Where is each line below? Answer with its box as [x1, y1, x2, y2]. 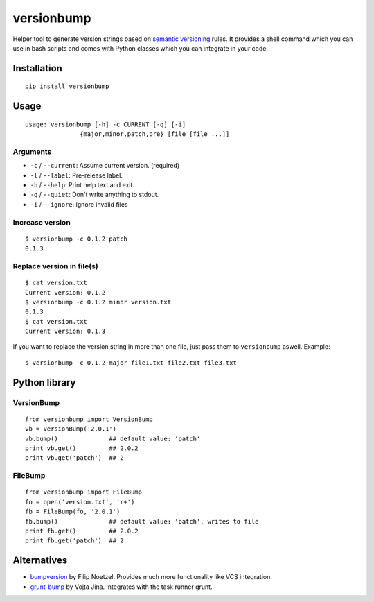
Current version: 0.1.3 [25, 327, 106, 336]
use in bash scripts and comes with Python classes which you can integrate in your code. [12, 44, 269, 52]
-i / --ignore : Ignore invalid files [30, 200, 128, 208]
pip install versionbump [25, 83, 109, 90]
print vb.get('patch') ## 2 [25, 454, 124, 462]
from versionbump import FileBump [25, 488, 142, 496]
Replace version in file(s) [12, 261, 98, 270]
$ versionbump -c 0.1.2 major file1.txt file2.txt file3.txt [25, 359, 237, 367]
